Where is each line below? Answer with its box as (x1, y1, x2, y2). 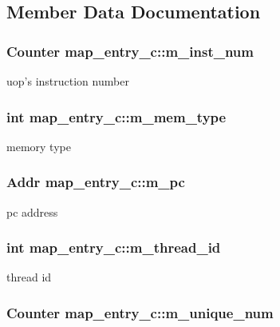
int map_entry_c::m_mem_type (6, 106, 227, 126)
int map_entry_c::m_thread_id (6, 237, 221, 257)
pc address (6, 203, 58, 220)
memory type (6, 138, 71, 154)
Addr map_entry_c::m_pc (6, 172, 185, 192)
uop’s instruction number (6, 73, 129, 89)
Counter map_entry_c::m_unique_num (6, 302, 274, 322)
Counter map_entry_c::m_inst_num (6, 41, 254, 61)
